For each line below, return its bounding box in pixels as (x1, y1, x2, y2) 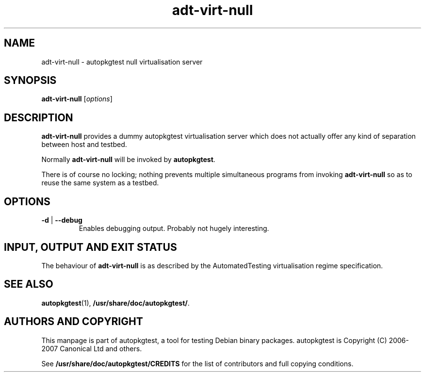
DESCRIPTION (4, 111, 73, 124)
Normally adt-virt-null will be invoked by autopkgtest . (41, 155, 215, 164)
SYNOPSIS (4, 74, 57, 87)
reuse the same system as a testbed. (41, 179, 159, 187)
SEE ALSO (4, 278, 53, 291)
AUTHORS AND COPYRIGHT (4, 315, 143, 328)
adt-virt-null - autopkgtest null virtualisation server (41, 57, 203, 66)
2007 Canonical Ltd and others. (41, 344, 142, 353)
